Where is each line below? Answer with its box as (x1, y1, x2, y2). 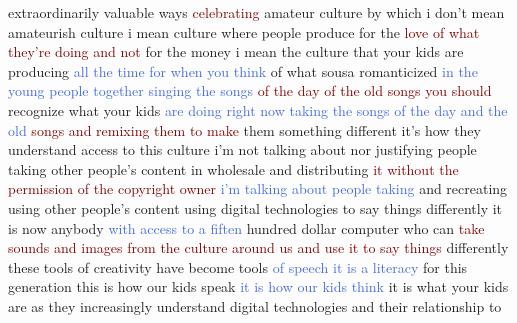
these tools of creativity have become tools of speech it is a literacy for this (8, 256, 468, 277)
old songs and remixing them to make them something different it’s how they (8, 119, 481, 140)
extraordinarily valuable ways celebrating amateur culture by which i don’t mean (8, 2, 505, 22)
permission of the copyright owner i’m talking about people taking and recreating (8, 178, 508, 199)
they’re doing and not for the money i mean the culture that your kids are (8, 41, 464, 62)
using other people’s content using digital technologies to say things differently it (8, 197, 503, 218)
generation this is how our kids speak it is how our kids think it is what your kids (8, 276, 509, 297)
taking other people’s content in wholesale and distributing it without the (8, 158, 459, 179)
